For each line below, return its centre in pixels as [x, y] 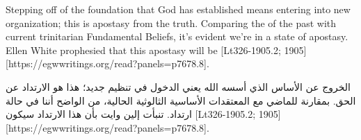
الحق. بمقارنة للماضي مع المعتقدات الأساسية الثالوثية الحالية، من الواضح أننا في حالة [181, 100]
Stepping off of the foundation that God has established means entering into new [178, 9]
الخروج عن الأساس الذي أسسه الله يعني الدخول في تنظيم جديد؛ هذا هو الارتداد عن [178, 86]
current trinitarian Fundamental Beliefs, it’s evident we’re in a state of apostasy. [177, 36]
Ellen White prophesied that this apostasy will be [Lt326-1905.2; [143, 50]
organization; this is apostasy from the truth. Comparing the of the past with [171, 23]
